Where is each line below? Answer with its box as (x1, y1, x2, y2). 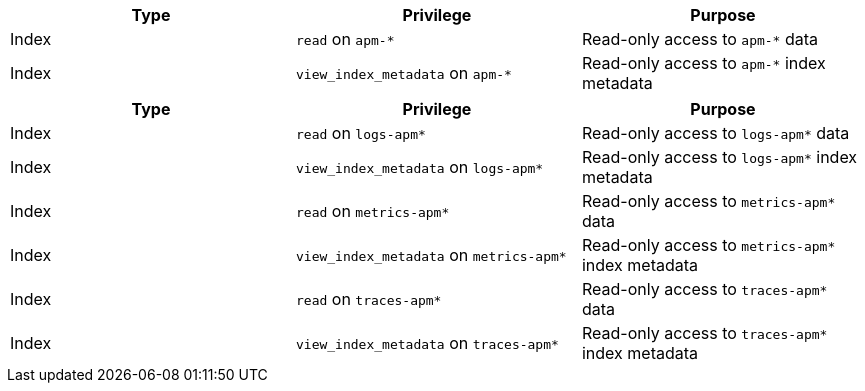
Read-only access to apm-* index (581, 53, 826, 73)
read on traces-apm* (295, 289, 442, 309)
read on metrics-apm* (295, 201, 450, 221)
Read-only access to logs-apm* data (581, 123, 850, 143)
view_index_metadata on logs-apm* (295, 157, 544, 177)
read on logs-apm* (295, 123, 426, 143)
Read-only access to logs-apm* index (581, 147, 858, 167)
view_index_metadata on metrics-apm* (295, 245, 567, 265)
